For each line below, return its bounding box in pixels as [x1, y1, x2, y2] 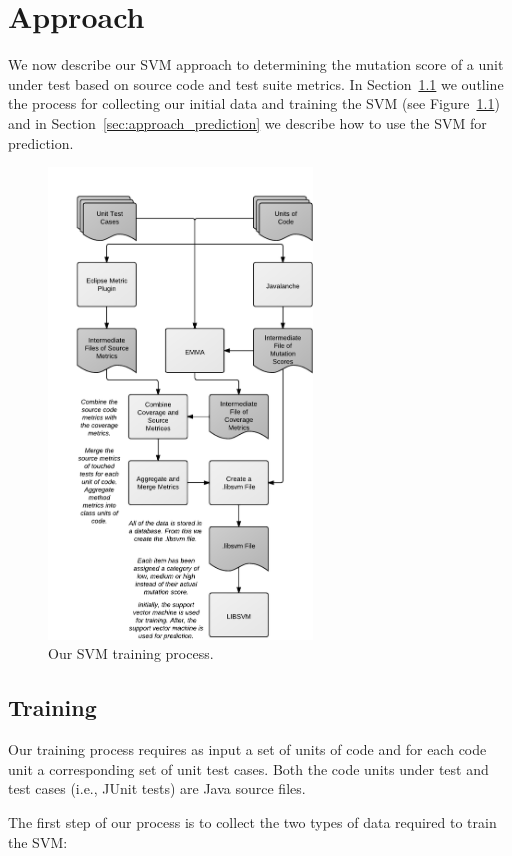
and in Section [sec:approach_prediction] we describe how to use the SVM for [8, 112, 487, 133]
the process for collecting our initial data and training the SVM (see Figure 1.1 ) [8, 93, 500, 114]
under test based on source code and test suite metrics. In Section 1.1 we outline [8, 73, 504, 94]
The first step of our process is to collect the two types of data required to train [8, 812, 497, 833]
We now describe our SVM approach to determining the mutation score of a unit [8, 54, 504, 75]
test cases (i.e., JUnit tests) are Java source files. [8, 778, 306, 799]
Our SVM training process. [48, 643, 214, 664]
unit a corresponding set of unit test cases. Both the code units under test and [8, 758, 489, 779]
